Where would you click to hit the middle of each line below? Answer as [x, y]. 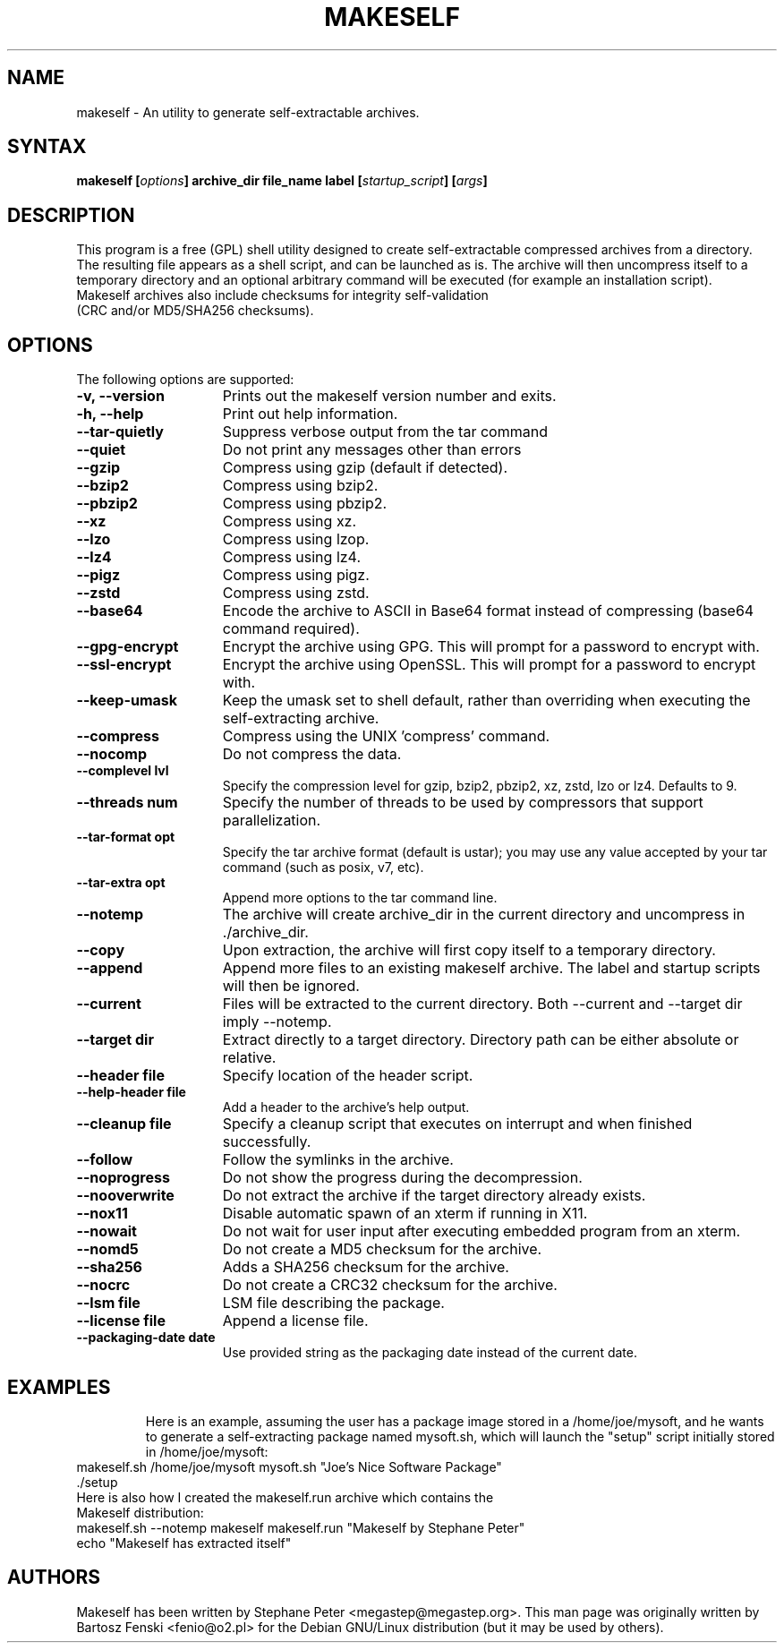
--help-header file [131, 1092]
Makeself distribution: [140, 1512]
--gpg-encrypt [128, 647]
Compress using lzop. [296, 539]
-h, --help [110, 414]
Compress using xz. [290, 522]
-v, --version [120, 396]
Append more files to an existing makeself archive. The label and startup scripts [491, 968]
